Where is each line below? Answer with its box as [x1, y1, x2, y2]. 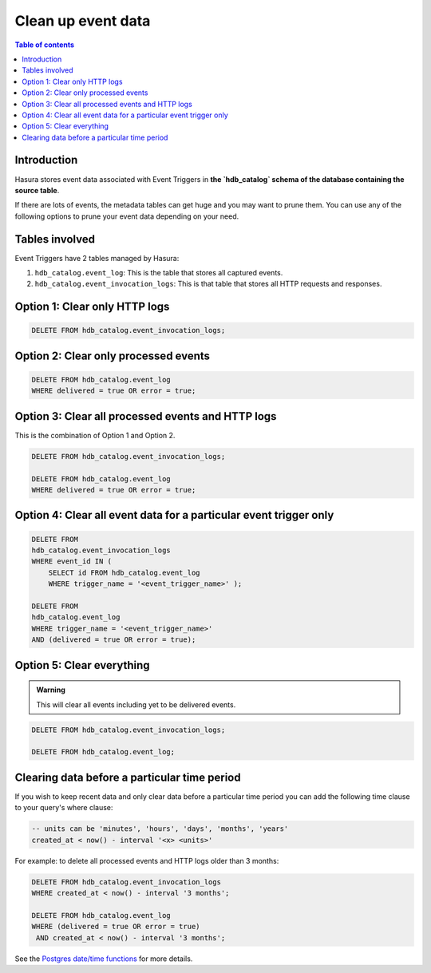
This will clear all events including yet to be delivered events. [36, 699, 236, 710]
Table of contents [14, 40, 75, 49]
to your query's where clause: [14, 803, 113, 813]
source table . [14, 185, 60, 195]
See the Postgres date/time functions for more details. [14, 954, 193, 963]
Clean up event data [14, 12, 151, 30]
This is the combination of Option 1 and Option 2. [14, 430, 176, 440]
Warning [36, 685, 65, 694]
